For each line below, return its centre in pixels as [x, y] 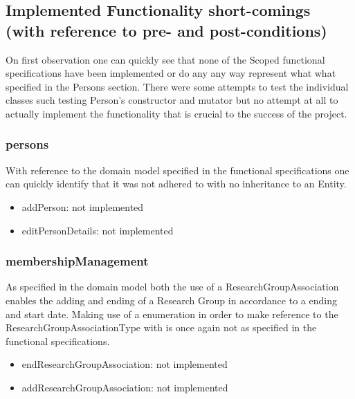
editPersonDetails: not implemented [98, 230]
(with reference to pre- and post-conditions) [166, 30]
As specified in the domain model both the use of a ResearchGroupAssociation [172, 287]
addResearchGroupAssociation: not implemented [125, 387]
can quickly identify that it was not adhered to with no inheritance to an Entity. [176, 184]
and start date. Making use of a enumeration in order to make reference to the [172, 314]
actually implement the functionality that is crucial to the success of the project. [176, 113]
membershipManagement [77, 261]
